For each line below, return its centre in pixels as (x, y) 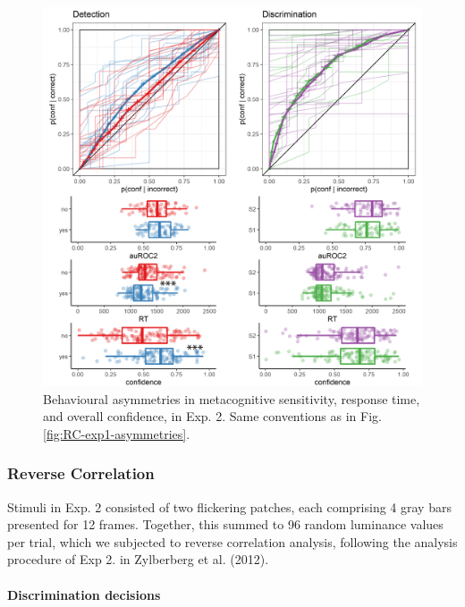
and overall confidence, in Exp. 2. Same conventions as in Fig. (212, 416)
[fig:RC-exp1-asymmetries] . (117, 433)
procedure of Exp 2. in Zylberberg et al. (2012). (138, 559)
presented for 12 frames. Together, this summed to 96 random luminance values (225, 524)
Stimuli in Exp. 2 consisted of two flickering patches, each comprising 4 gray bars (229, 506)
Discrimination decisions (84, 594)
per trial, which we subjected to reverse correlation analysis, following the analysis (232, 541)
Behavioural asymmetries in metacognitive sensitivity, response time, (232, 398)
